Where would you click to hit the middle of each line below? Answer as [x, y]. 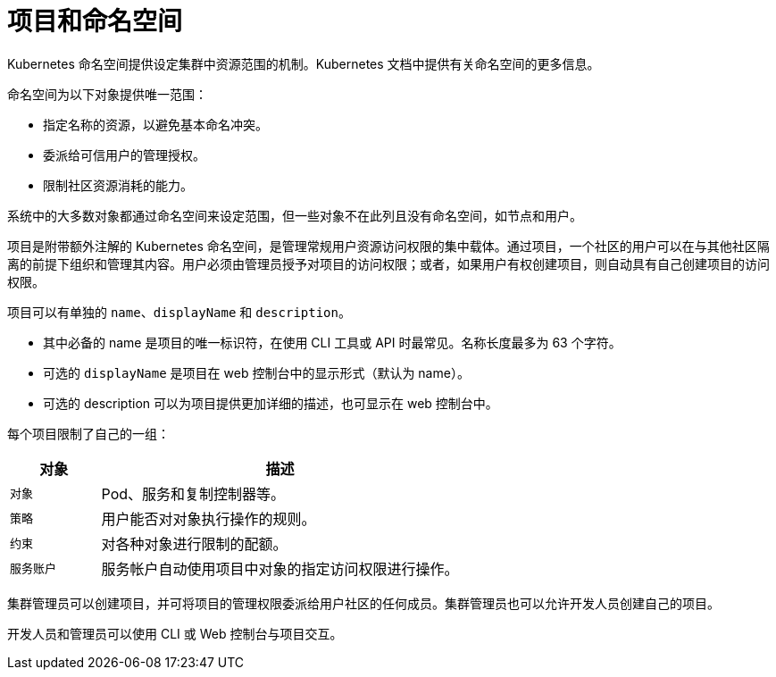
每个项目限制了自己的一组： [88, 433]
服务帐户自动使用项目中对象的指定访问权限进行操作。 [280, 568]
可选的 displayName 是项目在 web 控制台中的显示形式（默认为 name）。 [256, 372]
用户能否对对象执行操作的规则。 [209, 518]
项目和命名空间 [95, 21]
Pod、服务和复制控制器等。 [193, 493]
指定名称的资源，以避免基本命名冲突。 [155, 124]
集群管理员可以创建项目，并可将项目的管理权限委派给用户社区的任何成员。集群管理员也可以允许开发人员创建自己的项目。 [363, 603]
